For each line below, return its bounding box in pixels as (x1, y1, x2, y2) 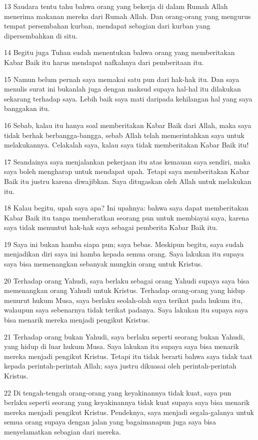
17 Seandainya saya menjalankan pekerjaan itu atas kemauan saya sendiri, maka (4, 156, 250, 166)
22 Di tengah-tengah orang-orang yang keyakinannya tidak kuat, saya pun (4, 387, 231, 397)
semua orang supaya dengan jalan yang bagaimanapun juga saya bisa (4, 416, 216, 427)
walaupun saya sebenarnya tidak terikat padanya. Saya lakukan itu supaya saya (4, 304, 248, 315)
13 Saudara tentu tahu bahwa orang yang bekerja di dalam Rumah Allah (4, 1, 228, 11)
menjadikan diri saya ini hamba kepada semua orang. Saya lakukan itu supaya (4, 248, 244, 259)
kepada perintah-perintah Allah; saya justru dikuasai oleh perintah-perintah (4, 360, 236, 371)
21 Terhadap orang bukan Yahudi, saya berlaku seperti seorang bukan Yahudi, (4, 331, 245, 341)
